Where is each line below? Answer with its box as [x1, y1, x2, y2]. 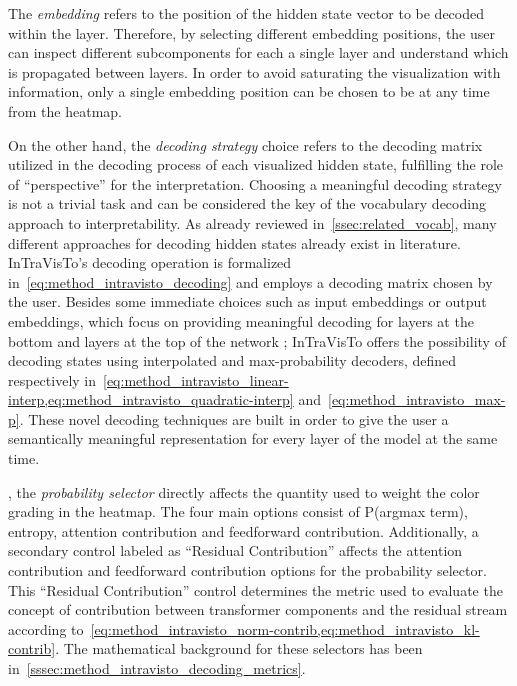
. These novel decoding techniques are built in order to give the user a [19, 408, 449, 429]
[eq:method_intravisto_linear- [103, 369, 289, 390]
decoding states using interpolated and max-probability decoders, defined [8, 350, 457, 371]
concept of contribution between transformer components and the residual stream [8, 599, 508, 620]
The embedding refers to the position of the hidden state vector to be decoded [8, 3, 484, 23]
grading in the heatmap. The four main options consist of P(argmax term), [8, 501, 468, 522]
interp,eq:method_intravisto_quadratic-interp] [8, 389, 294, 410]
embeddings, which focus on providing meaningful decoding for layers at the [8, 310, 474, 331]
